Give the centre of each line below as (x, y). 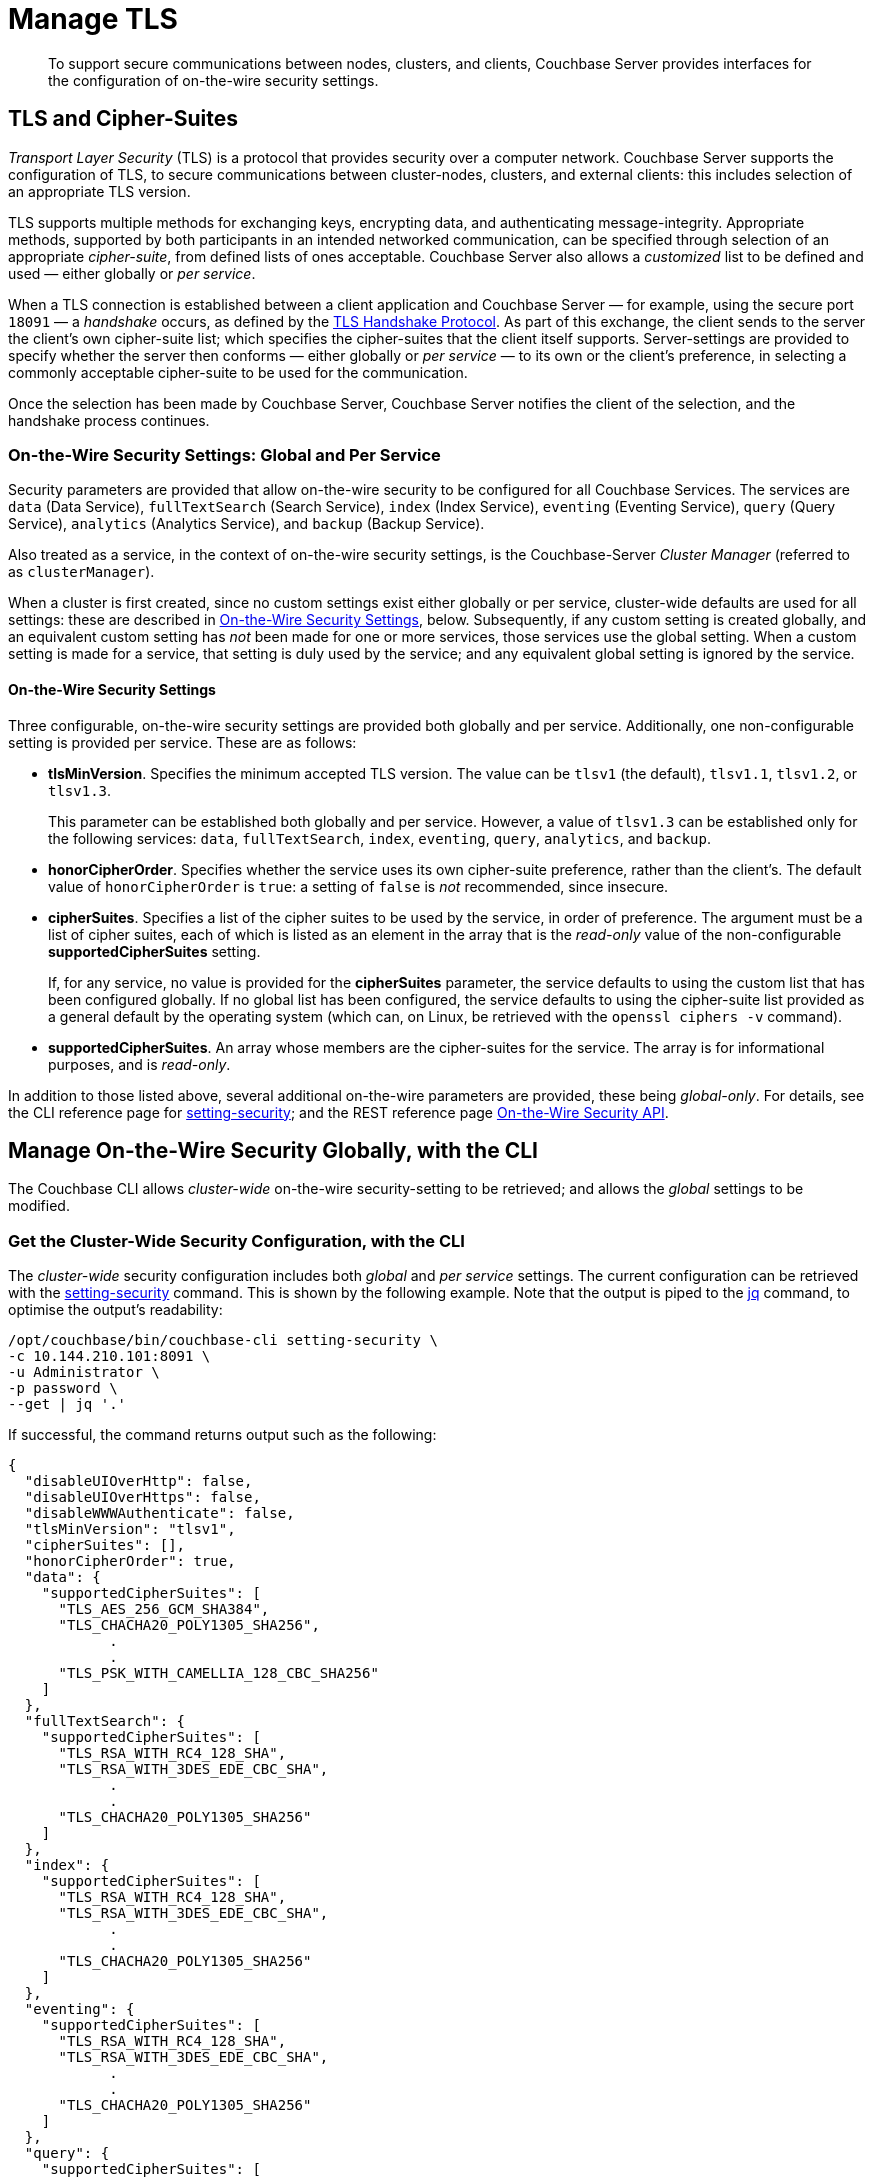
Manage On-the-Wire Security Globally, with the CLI (273, 1150)
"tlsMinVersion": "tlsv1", (130, 1529)
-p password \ (63, 1388)
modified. (39, 1206)
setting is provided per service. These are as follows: (182, 742)
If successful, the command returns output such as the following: (222, 1435)
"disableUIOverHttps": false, (142, 1497)
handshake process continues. (109, 420)
